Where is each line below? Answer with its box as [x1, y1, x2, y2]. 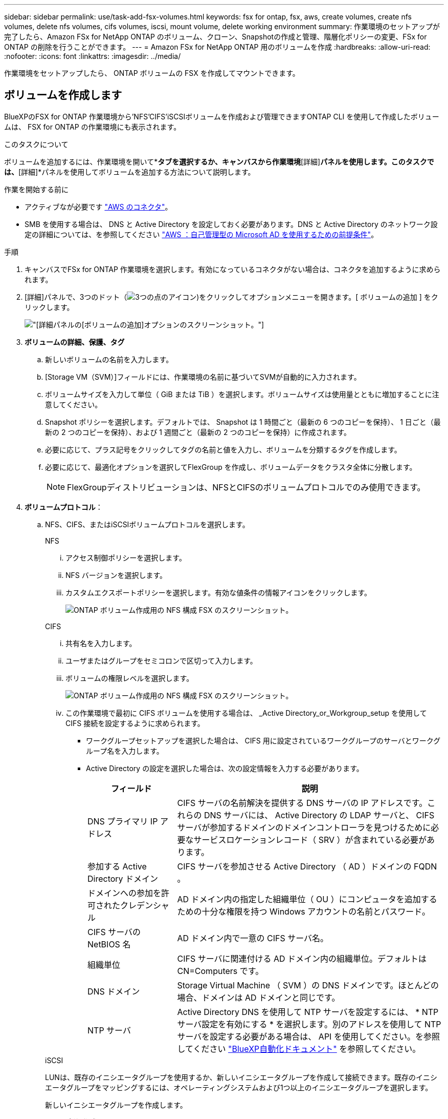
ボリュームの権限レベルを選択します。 [65, 673, 194, 682]
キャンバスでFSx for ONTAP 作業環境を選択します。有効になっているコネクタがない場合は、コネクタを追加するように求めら [25, 264, 441, 274]
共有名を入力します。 [65, 638, 137, 648]
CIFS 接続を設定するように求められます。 [65, 718, 205, 728]
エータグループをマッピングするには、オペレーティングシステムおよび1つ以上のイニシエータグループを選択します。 [45, 1083, 433, 1092]
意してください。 [45, 400, 102, 409]
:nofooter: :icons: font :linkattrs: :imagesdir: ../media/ [4, 52, 181, 60]
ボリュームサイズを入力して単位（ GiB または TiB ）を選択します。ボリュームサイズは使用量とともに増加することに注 [45, 389, 439, 399]
